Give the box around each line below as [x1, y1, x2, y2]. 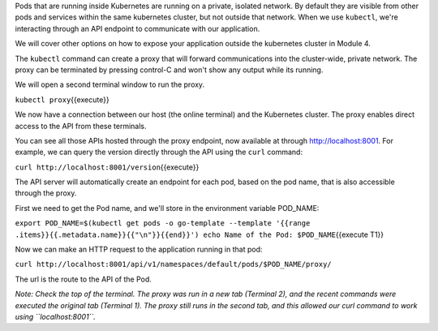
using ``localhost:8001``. [15, 312, 97, 321]
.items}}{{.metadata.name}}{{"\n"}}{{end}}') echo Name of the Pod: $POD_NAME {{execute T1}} [15, 230, 384, 239]
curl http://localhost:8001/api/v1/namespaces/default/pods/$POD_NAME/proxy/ [15, 260, 332, 269]
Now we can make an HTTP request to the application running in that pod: [15, 244, 263, 255]
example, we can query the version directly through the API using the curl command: [15, 147, 303, 157]
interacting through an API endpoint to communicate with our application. [15, 24, 260, 33]
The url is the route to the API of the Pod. [15, 274, 152, 284]
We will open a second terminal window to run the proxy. [15, 80, 205, 89]
